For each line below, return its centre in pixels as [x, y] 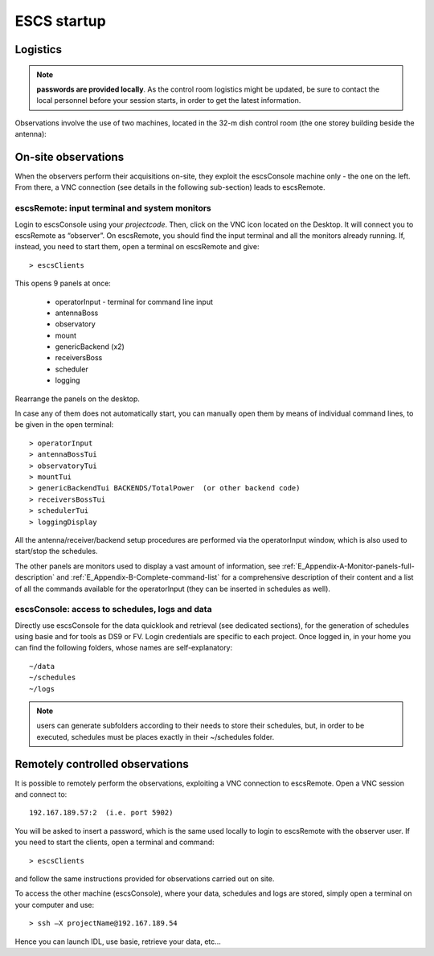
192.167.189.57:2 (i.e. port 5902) [101, 813]
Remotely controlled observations [102, 764]
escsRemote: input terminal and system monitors [113, 208]
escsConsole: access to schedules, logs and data [113, 609]
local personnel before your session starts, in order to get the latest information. [169, 101]
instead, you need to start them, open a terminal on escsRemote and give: [137, 247]
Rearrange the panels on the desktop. [78, 399]
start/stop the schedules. [56, 552]
